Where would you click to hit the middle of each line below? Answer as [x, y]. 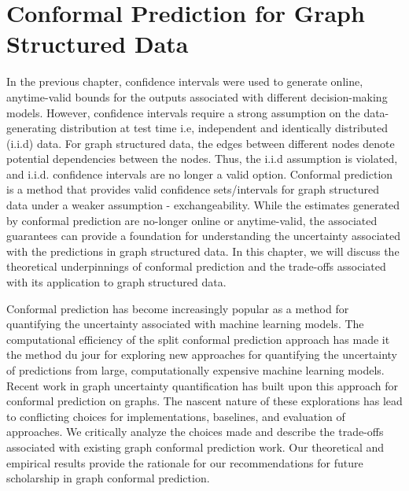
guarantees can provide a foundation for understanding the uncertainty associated [204, 236]
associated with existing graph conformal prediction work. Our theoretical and [195, 447]
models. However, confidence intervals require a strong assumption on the [183, 112]
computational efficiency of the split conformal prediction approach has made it [198, 339]
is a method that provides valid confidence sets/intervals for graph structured [193, 189]
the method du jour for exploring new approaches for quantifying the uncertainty [202, 354]
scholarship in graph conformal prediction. [108, 478]
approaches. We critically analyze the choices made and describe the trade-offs [195, 432]
